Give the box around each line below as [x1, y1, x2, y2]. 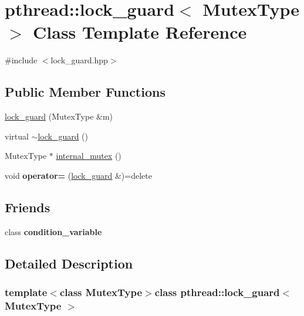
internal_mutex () [56, 149, 121, 162]
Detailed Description [5, 254, 133, 272]
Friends [5, 198, 50, 216]
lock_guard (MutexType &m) [5, 110, 113, 123]
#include [5, 54, 38, 66]
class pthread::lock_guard [154, 284, 280, 299]
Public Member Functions [5, 83, 165, 101]
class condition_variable [5, 225, 102, 237]
